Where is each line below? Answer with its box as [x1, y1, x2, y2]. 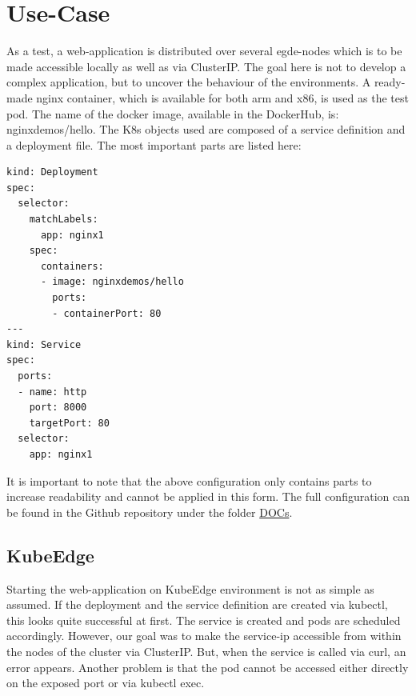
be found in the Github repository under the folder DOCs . [6, 503, 293, 520]
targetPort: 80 [29, 417, 110, 429]
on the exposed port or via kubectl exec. [6, 674, 205, 691]
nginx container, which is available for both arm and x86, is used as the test [36, 89, 409, 106]
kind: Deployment [6, 166, 98, 178]
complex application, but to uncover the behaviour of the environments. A [6, 74, 371, 90]
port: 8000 [29, 402, 87, 414]
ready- [374, 74, 406, 90]
